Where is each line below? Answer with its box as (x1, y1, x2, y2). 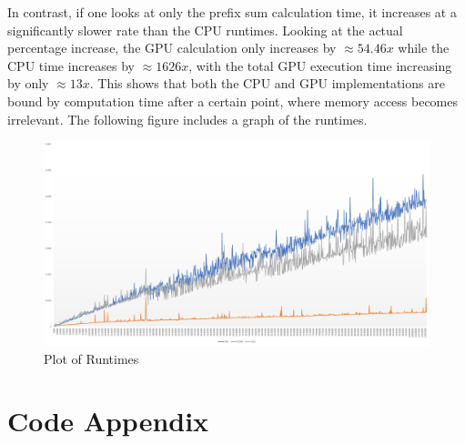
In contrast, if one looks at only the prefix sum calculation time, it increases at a (7, 3, 457, 21)
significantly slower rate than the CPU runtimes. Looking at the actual (7, 20, 403, 39)
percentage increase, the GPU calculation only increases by (7, 38, 337, 57)
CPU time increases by (7, 55, 135, 75)
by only (7, 74, 49, 93)
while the (398, 38, 450, 57)
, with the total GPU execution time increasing (188, 55, 452, 75)
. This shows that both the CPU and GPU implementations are (89, 74, 445, 93)
